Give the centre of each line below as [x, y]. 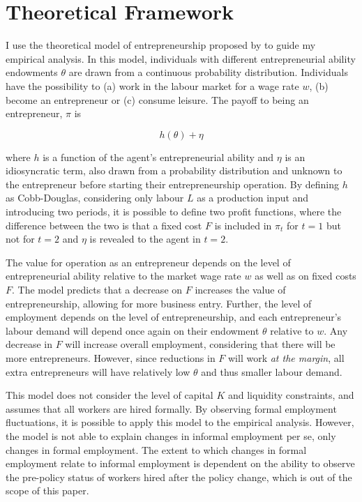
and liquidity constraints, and [291, 395]
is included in [243, 225]
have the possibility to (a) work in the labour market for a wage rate [152, 85]
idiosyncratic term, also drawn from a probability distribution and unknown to [174, 170]
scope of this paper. [47, 490]
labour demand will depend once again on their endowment [133, 330]
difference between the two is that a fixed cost [104, 225]
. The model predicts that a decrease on [97, 290]
